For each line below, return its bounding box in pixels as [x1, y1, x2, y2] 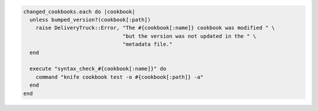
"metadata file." [122, 41, 173, 48]
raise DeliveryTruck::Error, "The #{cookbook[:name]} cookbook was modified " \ [35, 25, 275, 32]
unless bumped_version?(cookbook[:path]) [29, 16, 151, 23]
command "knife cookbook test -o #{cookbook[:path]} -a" [35, 74, 204, 80]
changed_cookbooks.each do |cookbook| [23, 8, 135, 15]
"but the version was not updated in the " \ [122, 33, 256, 39]
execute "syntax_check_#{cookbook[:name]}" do [29, 65, 167, 72]
